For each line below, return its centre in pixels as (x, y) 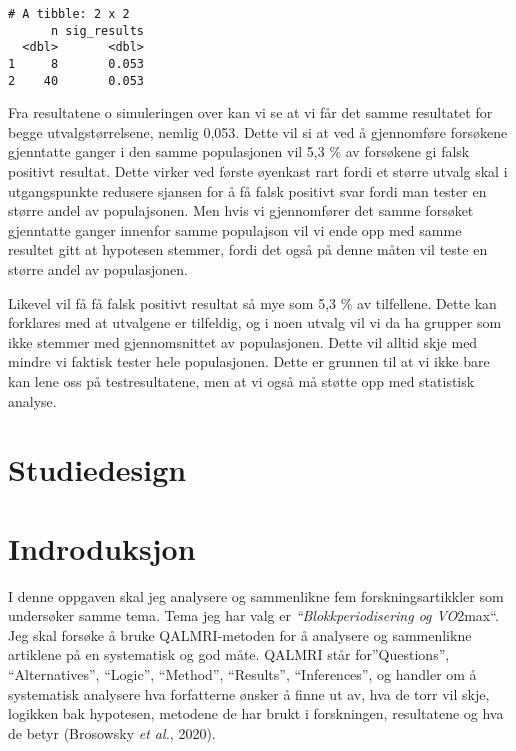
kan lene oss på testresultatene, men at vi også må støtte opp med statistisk (241, 381)
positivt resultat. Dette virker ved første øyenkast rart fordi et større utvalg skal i (258, 171)
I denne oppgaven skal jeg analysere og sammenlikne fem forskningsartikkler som (256, 595)
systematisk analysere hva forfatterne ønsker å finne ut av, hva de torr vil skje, (249, 693)
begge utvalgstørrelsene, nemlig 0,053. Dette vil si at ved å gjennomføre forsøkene (258, 131)
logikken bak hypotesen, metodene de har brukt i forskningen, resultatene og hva (256, 713)
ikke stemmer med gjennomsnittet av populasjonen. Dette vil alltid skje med (243, 341)
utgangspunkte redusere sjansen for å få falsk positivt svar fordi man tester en (247, 190)
